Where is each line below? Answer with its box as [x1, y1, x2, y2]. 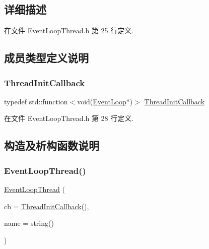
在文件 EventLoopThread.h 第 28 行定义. [4, 113, 134, 123]
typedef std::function [4, 96, 68, 106]
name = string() [4, 218, 54, 228]
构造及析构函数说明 [4, 138, 99, 153]
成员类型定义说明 [4, 50, 89, 66]
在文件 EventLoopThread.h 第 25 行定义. [4, 25, 134, 36]
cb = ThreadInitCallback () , [4, 201, 89, 211]
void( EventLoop [77, 96, 126, 106]
